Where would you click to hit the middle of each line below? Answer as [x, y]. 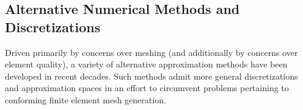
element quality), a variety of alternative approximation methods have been [146, 64]
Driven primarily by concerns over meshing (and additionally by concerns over [151, 52]
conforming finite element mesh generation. [86, 99]
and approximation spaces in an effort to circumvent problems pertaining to [147, 88]
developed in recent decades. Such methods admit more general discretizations [151, 76]
